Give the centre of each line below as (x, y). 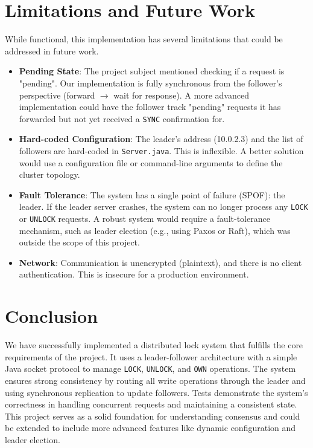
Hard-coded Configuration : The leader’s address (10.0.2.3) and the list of (161, 139)
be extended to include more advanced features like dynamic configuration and (150, 428)
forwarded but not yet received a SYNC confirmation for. (122, 118)
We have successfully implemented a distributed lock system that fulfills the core (154, 345)
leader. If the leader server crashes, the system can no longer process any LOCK (163, 206)
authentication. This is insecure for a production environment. (134, 274)
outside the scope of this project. (79, 242)
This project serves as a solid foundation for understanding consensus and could (153, 416)
